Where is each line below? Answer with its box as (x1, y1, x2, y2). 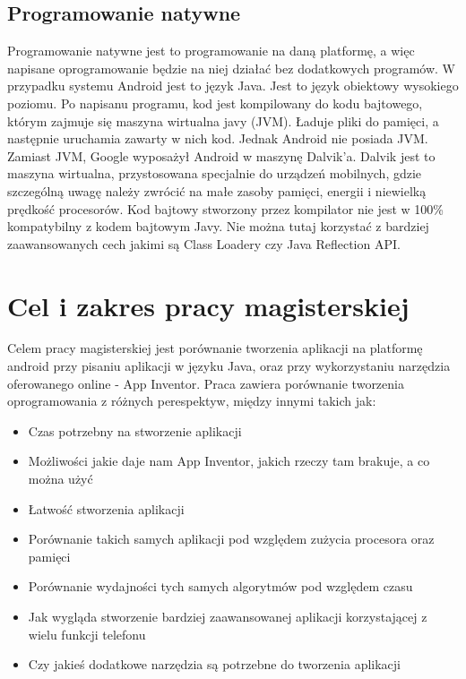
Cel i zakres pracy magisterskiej (7, 287, 410, 323)
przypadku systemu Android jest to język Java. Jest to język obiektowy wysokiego (7, 76, 459, 95)
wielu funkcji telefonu (28, 624, 146, 643)
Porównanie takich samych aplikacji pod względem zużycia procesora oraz (28, 529, 435, 548)
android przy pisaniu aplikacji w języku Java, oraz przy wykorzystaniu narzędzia (7, 357, 451, 375)
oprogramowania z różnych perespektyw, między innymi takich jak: (7, 391, 376, 410)
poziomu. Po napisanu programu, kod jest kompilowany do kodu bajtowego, (7, 93, 423, 112)
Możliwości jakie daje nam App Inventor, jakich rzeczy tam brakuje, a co (28, 451, 430, 470)
